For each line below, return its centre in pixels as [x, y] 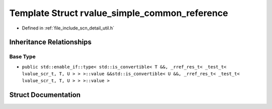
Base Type [22, 56]
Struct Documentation [45, 95]
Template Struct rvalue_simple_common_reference [119, 13]
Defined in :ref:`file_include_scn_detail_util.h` [68, 28]
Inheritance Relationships [50, 42]
